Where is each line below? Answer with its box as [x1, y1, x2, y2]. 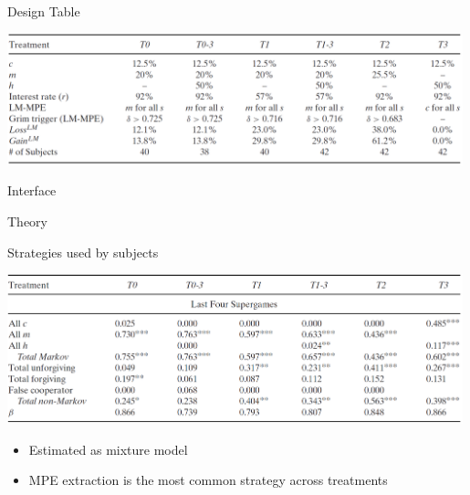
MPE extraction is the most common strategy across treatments [28, 470, 388, 490]
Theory [7, 212, 47, 230]
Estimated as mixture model [28, 439, 188, 458]
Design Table [7, 2, 80, 20]
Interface [7, 181, 57, 200]
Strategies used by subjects [7, 242, 159, 261]
